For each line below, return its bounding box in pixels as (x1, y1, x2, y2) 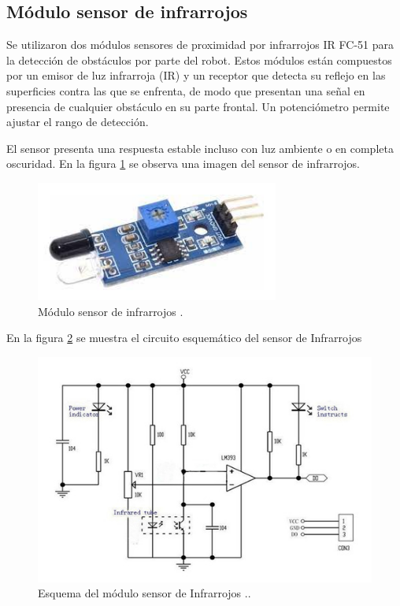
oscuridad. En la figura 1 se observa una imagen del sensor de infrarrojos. (6, 155, 360, 172)
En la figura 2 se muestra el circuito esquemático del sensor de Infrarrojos (6, 329, 362, 346)
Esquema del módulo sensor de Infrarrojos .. (38, 585, 251, 601)
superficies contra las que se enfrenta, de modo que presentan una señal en (6, 82, 365, 99)
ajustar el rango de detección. (6, 113, 149, 130)
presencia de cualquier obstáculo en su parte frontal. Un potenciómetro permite (6, 98, 390, 114)
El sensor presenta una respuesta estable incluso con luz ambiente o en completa (6, 139, 394, 156)
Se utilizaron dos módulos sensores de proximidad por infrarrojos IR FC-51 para (6, 36, 394, 53)
